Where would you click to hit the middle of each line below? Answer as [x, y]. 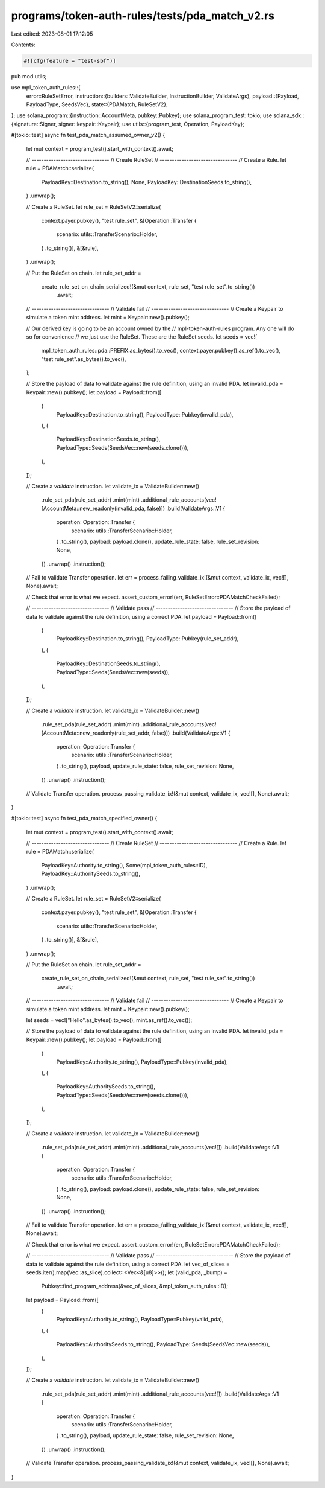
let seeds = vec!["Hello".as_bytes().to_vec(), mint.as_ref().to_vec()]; [109, 1020]
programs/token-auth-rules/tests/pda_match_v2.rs [143, 16]
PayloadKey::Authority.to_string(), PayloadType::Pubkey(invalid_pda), [142, 1062]
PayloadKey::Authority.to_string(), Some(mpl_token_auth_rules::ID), [124, 865]
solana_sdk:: [289, 115]
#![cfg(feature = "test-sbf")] [70, 61]
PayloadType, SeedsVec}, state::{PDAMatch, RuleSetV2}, [97, 104]
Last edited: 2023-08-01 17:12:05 [52, 34]
